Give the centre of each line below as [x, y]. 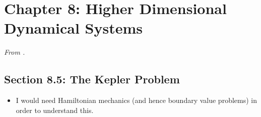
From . [15, 52]
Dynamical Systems [74, 28]
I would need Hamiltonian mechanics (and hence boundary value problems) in [136, 100]
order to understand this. [55, 110]
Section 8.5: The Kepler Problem [92, 79]
